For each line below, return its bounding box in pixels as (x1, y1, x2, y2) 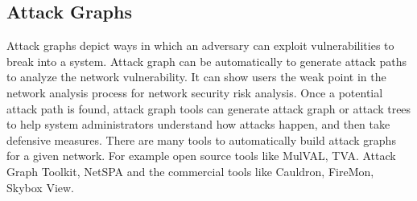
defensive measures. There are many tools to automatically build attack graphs (6, 131, 396, 148)
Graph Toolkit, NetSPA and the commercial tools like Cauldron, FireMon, (6, 162, 374, 179)
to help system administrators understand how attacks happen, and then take (6, 116, 390, 133)
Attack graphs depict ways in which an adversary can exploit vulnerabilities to (6, 37, 394, 54)
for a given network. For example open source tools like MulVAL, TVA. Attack (6, 147, 396, 164)
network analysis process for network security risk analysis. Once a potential (6, 84, 383, 100)
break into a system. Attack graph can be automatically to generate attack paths (6, 52, 407, 69)
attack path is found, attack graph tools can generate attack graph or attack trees (6, 100, 411, 117)
